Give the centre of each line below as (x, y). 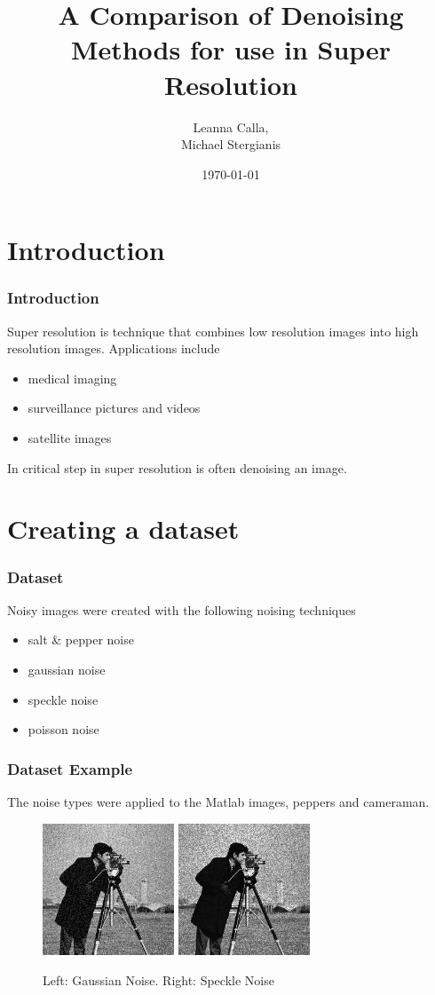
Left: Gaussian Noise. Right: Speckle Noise (158, 979)
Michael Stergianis (231, 144)
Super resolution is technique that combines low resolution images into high (213, 331)
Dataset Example (70, 768)
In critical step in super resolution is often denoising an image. (177, 467)
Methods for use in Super (231, 49)
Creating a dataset (123, 529)
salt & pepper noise (81, 640)
